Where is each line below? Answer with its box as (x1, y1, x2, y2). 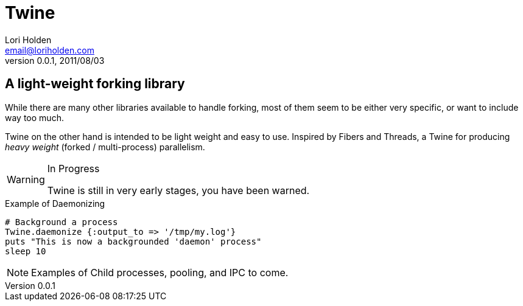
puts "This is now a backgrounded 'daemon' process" (5, 236, 262, 246)
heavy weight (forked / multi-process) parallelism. (5, 141, 205, 152)
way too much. (5, 112, 64, 123)
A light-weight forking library (5, 76, 185, 92)
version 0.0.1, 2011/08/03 (5, 55, 105, 66)
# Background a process (5, 217, 118, 227)
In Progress (47, 162, 100, 175)
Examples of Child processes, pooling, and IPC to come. (31, 266, 289, 279)
